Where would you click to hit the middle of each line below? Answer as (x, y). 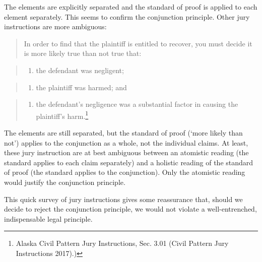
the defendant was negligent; (80, 70)
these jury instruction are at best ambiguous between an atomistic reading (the (126, 152)
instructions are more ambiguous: (55, 26)
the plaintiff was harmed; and (81, 87)
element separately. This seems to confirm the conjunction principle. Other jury (127, 16)
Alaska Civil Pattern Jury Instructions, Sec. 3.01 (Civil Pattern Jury (122, 243)
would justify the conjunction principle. (65, 182)
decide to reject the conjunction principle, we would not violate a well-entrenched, (130, 209)
